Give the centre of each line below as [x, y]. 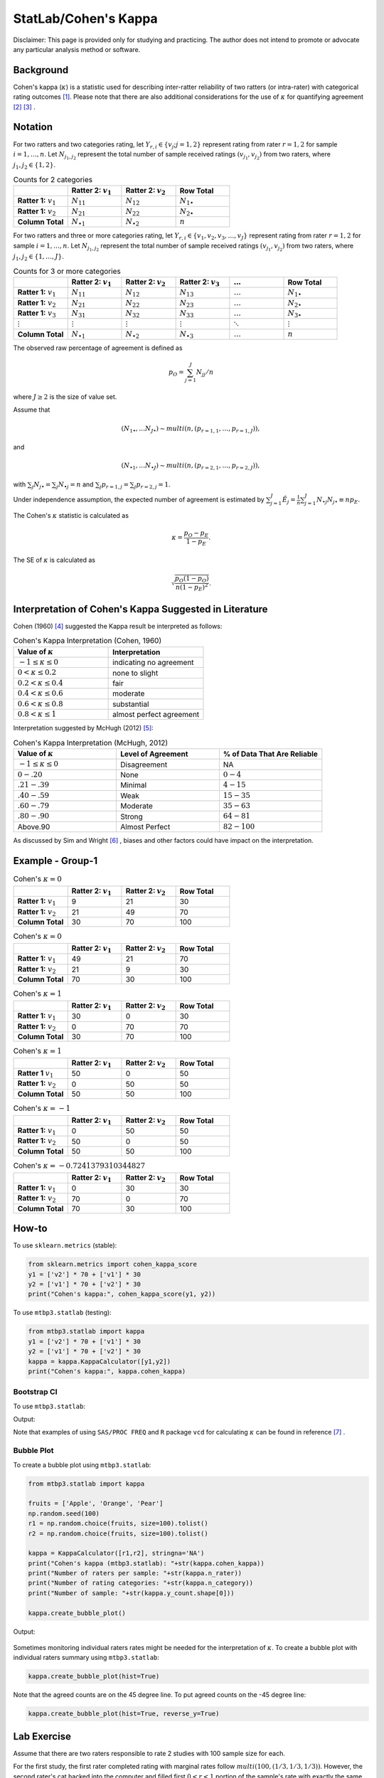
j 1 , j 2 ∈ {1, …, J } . [38, 257]
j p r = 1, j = [114, 485]
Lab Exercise [42, 1736]
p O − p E [196, 534]
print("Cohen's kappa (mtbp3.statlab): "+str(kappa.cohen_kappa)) [146, 1563]
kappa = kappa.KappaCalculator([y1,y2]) [99, 1361]
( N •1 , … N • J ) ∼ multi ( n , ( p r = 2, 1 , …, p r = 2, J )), [191, 467]
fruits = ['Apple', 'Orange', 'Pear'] [96, 1503]
